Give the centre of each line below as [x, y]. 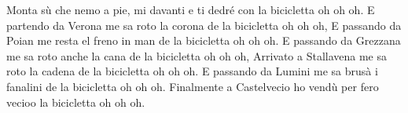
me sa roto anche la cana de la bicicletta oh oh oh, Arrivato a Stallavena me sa [197, 55]
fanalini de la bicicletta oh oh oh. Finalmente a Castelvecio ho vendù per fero [193, 86]
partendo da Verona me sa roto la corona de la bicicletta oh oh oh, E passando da [204, 25]
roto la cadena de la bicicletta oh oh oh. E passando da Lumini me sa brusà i [192, 71]
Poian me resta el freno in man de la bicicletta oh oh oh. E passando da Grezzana [204, 40]
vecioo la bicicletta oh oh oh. [76, 102]
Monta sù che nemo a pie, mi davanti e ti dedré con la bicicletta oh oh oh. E [191, 9]
